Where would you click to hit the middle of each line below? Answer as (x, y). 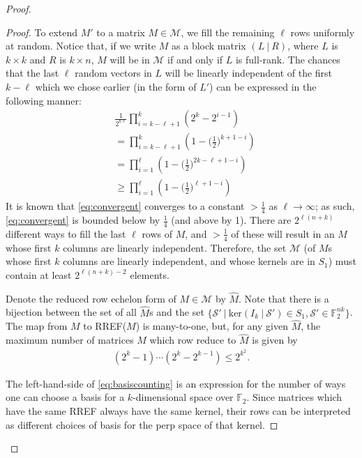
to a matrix (121, 32)
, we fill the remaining (228, 32)
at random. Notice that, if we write (81, 46)
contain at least (39, 274)
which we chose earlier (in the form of (116, 86)
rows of (157, 233)
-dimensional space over (183, 397)
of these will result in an (283, 233)
